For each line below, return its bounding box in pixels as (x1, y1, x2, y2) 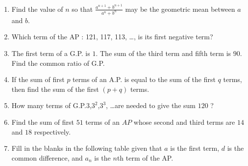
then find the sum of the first (11, 83, 99, 94)
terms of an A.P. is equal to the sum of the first (73, 74, 216, 84)
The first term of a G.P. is (11, 48, 90, 58)
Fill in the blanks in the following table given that (11, 143, 162, 153)
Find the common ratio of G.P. (11, 57, 105, 68)
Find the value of (11, 3, 63, 14)
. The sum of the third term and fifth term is (96, 48, 231, 58)
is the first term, (170, 143, 220, 153)
